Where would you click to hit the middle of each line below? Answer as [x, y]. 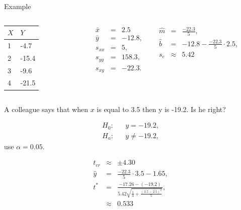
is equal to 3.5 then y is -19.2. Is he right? [161, 109]
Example [18, 6]
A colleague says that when [46, 109]
